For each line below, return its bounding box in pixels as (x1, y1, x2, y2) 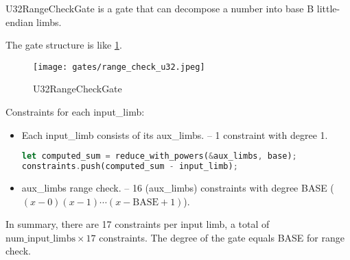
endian (5, 14, 34, 29)
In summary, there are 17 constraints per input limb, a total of (5, 217, 270, 231)
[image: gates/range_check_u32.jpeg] (33, 62, 205, 72)
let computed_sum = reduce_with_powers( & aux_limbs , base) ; (21, 151, 297, 161)
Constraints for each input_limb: (5, 105, 145, 119)
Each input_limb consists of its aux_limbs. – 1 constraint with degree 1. (21, 127, 328, 142)
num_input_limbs (5, 233, 75, 244)
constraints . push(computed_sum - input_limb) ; (21, 161, 238, 172)
